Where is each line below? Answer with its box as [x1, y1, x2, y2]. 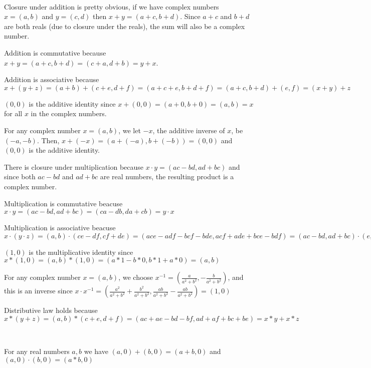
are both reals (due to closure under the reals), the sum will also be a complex [4, 21, 245, 31]
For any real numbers [4, 346, 70, 356]
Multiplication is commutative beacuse [4, 198, 123, 208]
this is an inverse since [4, 285, 73, 296]
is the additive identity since [29, 98, 116, 109]
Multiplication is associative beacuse [4, 222, 116, 233]
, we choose [118, 272, 153, 282]
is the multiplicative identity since [29, 246, 133, 257]
